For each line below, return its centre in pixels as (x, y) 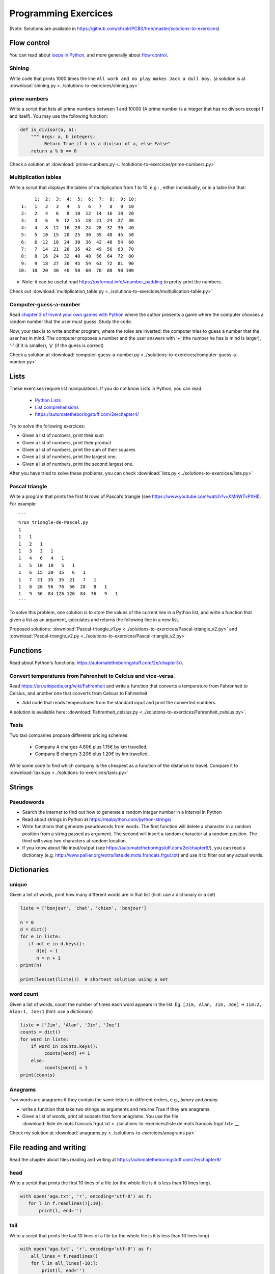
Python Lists (48, 400)
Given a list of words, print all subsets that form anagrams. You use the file (100, 1117)
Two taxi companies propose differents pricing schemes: (69, 735)
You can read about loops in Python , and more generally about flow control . (89, 55)
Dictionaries (29, 870)
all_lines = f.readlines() (65, 1256)
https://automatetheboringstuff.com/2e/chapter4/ (87, 414)
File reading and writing (48, 1147)
